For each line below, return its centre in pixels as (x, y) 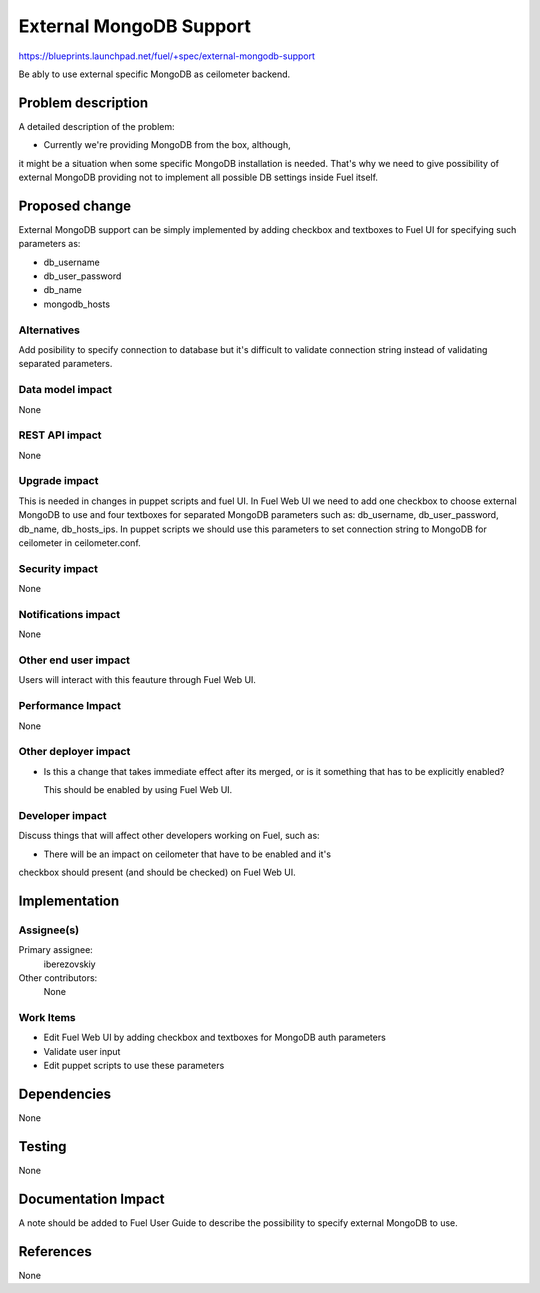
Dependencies (65, 1094)
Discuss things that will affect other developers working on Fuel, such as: (169, 836)
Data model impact (65, 390)
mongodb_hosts (76, 304)
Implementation (69, 900)
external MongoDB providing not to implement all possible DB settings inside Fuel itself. (198, 177)
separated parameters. (65, 364)
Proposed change (75, 205)
